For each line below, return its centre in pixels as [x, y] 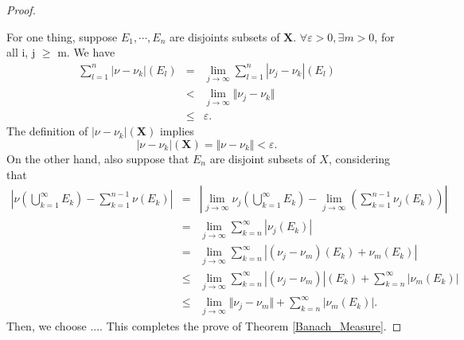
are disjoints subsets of [224, 36]
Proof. [21, 10]
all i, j [21, 52]
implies [177, 131]
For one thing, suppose [62, 36]
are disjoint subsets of [263, 158]
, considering [359, 158]
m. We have [86, 52]
